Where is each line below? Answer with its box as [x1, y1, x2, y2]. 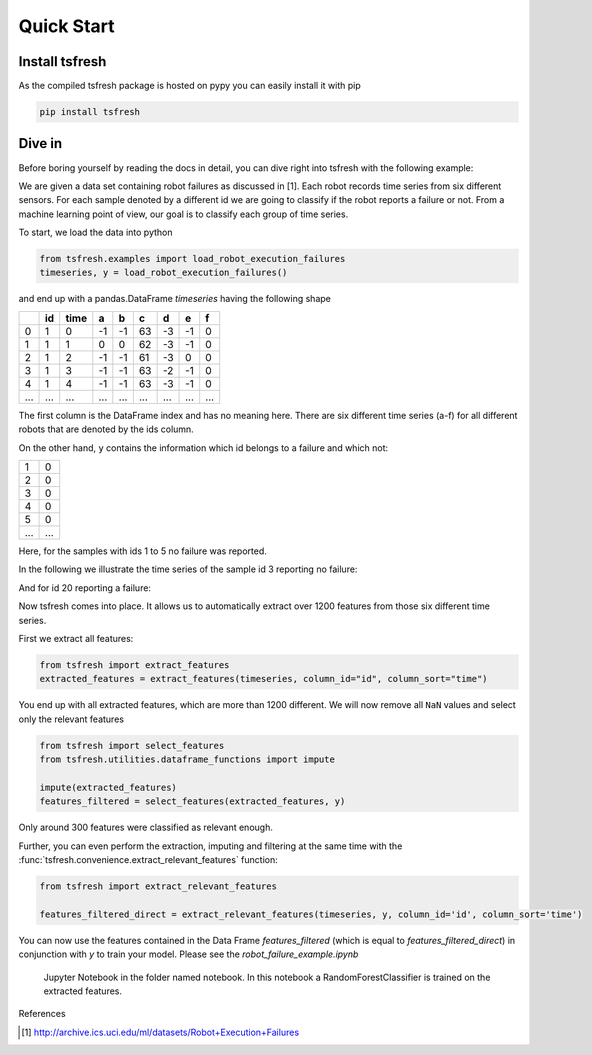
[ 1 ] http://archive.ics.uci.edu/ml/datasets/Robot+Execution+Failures [21, 1026, 300, 1038]
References [18, 1008, 66, 1020]
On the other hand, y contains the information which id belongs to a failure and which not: [18, 441, 389, 454]
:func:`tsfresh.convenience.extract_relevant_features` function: [18, 854, 279, 866]
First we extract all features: [18, 632, 134, 644]
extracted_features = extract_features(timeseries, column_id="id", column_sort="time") [39, 673, 489, 685]
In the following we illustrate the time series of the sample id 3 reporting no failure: [18, 563, 358, 575]
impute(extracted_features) [39, 781, 177, 793]
